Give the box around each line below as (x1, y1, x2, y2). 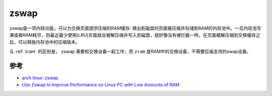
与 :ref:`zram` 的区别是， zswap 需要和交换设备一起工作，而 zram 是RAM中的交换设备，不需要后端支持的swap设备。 (9, 48, 251, 54)
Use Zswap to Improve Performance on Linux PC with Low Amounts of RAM (22, 82, 180, 88)
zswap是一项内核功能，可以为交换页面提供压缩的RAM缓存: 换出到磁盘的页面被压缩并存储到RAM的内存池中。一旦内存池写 (9, 25, 261, 31)
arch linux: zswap (22, 74, 59, 80)
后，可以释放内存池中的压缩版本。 (9, 39, 80, 45)
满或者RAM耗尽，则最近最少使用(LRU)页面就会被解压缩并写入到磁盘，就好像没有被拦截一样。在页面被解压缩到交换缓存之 (9, 32, 260, 38)
